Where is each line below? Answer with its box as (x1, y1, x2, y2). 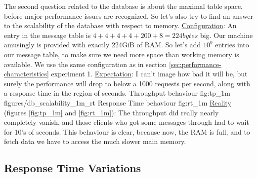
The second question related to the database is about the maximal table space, (4, 1, 243, 11)
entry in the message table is (4, 30, 91, 40)
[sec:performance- (169, 59, 221, 69)
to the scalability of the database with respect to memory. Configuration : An (4, 20, 237, 31)
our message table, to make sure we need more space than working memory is (4, 49, 239, 59)
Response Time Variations (4, 160, 141, 176)
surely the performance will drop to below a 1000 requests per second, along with (4, 78, 250, 88)
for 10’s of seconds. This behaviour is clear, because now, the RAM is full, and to (4, 126, 250, 137)
